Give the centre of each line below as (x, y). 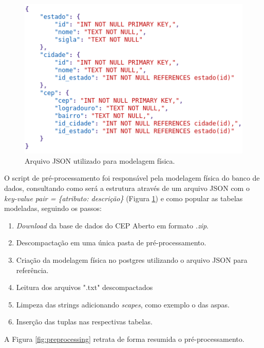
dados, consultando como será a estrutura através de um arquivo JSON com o (127, 188)
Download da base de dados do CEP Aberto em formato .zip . (112, 225)
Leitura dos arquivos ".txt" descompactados (84, 287)
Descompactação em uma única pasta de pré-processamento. (111, 243)
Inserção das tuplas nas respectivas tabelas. (84, 322)
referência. (32, 270)
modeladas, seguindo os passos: (53, 208)
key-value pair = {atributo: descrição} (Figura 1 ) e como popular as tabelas (124, 198)
